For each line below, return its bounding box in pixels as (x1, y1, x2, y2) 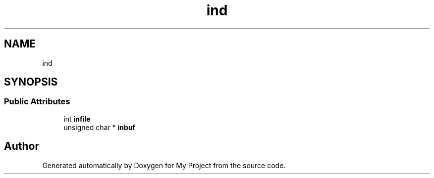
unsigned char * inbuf (63, 123, 136, 132)
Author (4, 140, 39, 153)
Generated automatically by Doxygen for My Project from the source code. (42, 161, 286, 170)
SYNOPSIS (4, 76, 58, 89)
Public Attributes (4, 96, 70, 107)
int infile (63, 114, 91, 123)
